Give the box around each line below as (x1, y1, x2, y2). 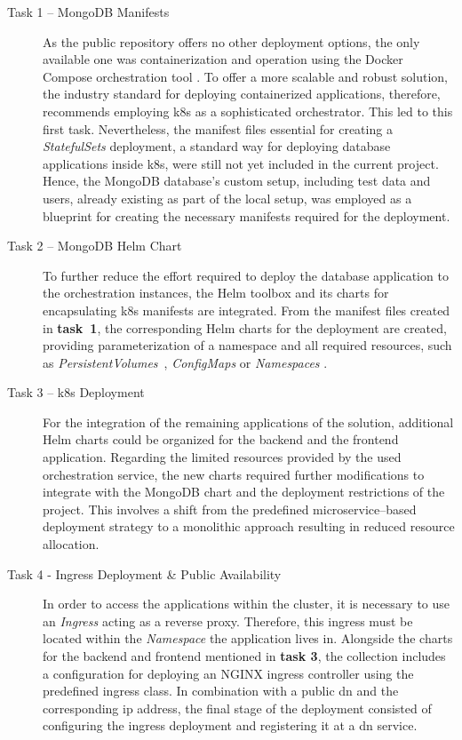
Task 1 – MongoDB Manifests (7, 3, 170, 20)
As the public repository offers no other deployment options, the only (43, 32, 420, 51)
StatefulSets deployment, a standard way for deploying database (43, 137, 391, 155)
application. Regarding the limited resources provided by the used (43, 448, 402, 466)
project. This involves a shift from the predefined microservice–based (43, 499, 417, 518)
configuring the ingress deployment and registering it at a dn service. (43, 716, 418, 735)
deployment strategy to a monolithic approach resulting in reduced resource (43, 517, 455, 536)
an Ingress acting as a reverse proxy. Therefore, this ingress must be (43, 611, 413, 630)
